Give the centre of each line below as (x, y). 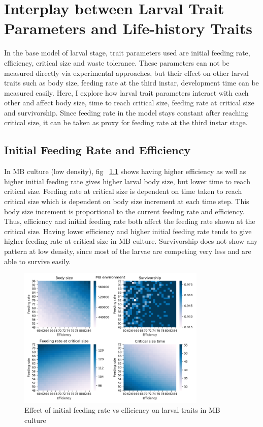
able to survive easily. (38, 261)
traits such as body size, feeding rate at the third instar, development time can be (131, 83)
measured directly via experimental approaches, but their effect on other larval (126, 73)
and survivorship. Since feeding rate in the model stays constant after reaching (126, 112)
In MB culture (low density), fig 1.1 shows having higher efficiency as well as (125, 171)
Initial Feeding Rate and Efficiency (97, 150)
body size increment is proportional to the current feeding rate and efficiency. (124, 211)
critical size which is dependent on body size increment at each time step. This (127, 201)
